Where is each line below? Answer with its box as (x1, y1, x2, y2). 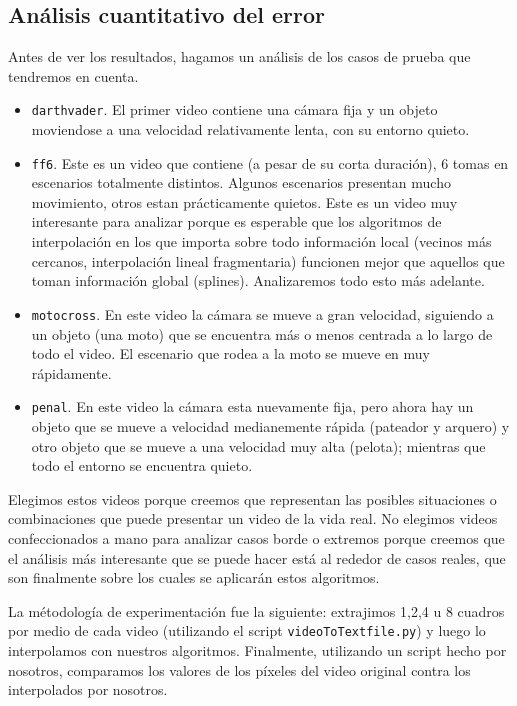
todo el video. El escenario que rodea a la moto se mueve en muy (31, 343, 430, 364)
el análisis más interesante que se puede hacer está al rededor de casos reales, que (8, 547, 506, 568)
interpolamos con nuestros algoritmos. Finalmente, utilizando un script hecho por (8, 639, 507, 660)
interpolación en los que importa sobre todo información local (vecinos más (31, 231, 492, 252)
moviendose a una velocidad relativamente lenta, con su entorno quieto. (31, 119, 470, 140)
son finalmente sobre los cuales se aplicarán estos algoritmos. (8, 567, 380, 588)
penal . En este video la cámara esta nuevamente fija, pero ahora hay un (31, 396, 474, 417)
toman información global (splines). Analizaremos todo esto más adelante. (31, 270, 485, 291)
